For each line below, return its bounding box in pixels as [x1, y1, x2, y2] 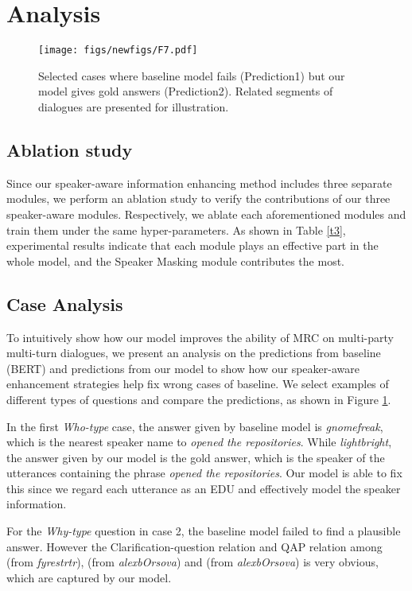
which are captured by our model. [6, 569, 172, 585]
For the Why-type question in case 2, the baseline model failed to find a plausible [6, 523, 401, 539]
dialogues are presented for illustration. [38, 98, 229, 115]
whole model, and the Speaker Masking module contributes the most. [6, 252, 344, 269]
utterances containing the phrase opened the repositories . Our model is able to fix [6, 465, 402, 481]
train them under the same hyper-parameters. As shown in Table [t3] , [6, 221, 346, 238]
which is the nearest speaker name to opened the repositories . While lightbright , [6, 434, 392, 450]
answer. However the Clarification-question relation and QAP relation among [6, 538, 383, 554]
